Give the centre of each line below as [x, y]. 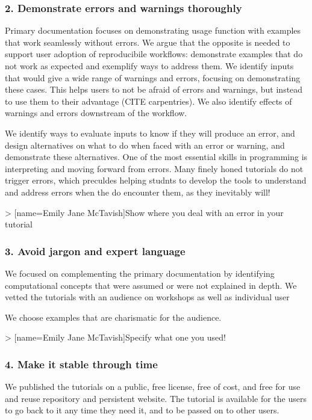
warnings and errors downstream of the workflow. [96, 113]
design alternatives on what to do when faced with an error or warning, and [145, 145]
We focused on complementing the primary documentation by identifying [140, 273]
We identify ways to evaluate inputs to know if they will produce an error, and [150, 133]
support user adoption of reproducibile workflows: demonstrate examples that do [154, 54]
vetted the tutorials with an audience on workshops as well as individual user [147, 297]
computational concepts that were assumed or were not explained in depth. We [151, 285]
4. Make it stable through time [81, 364]
